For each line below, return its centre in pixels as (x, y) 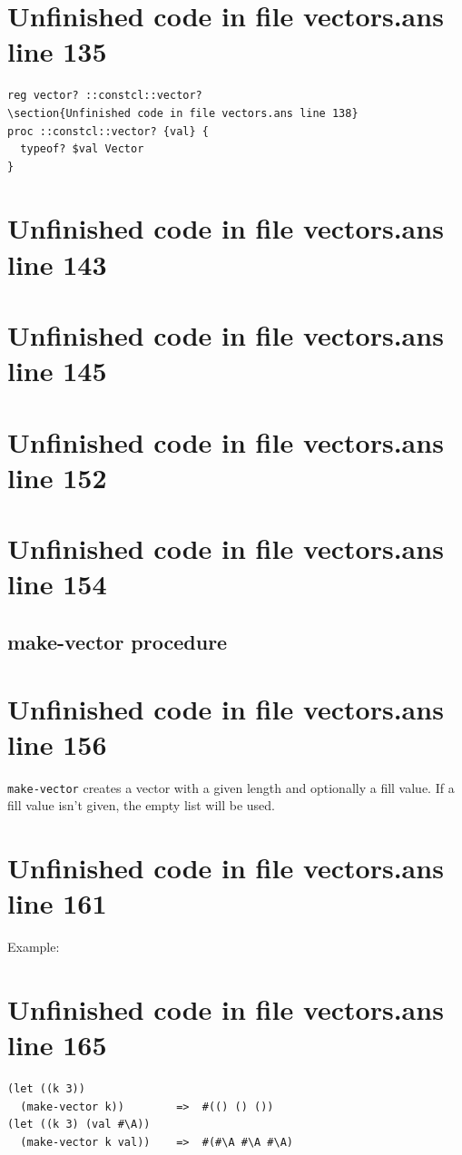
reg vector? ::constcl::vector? (105, 96)
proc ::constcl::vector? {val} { (108, 131)
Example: (34, 947)
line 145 (57, 371)
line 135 (57, 51)
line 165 (57, 1045)
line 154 (57, 584)
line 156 (57, 744)
